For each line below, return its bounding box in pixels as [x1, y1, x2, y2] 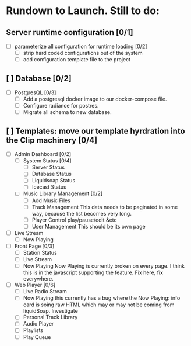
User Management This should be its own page [31, 223, 146, 230]
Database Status [31, 171, 72, 178]
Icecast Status [31, 184, 66, 191]
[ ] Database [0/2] [6, 73, 72, 83]
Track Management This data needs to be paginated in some [31, 203, 178, 210]
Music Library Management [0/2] [23, 190, 103, 197]
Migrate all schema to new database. [23, 109, 112, 116]
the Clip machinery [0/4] [6, 135, 98, 145]
